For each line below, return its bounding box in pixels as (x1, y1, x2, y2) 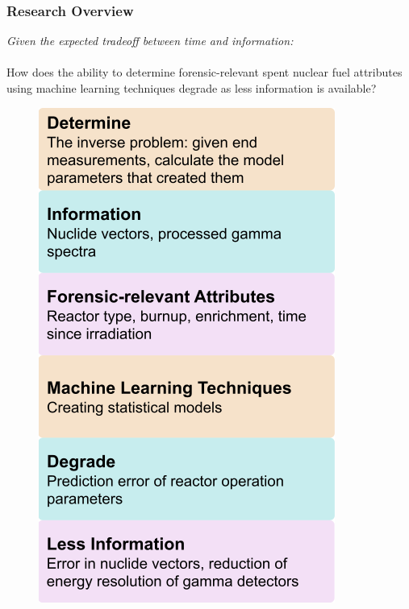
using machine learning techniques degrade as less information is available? (6, 80, 377, 96)
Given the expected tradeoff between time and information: (6, 32, 294, 49)
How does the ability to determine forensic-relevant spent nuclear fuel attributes (6, 64, 403, 81)
